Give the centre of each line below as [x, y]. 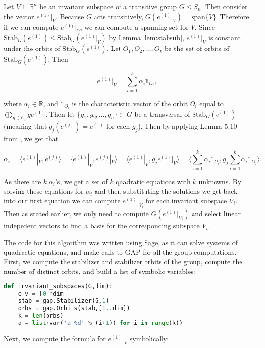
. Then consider [224, 6]
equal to [212, 103]
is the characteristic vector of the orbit [130, 103]
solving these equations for [44, 191]
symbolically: [149, 338]
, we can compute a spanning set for [134, 27]
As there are [23, 181]
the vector [19, 16]
